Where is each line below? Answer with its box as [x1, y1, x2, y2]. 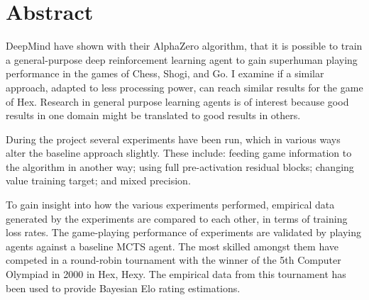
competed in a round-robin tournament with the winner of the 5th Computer [6, 252, 341, 267]
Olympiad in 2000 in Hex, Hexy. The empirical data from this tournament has [6, 267, 346, 282]
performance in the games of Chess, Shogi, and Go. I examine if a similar [6, 66, 324, 81]
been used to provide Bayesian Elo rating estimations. [6, 280, 241, 295]
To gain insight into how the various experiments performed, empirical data [6, 197, 335, 212]
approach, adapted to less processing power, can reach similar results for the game [6, 79, 363, 94]
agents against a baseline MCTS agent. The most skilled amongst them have [6, 238, 339, 253]
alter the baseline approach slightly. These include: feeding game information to [6, 145, 352, 160]
